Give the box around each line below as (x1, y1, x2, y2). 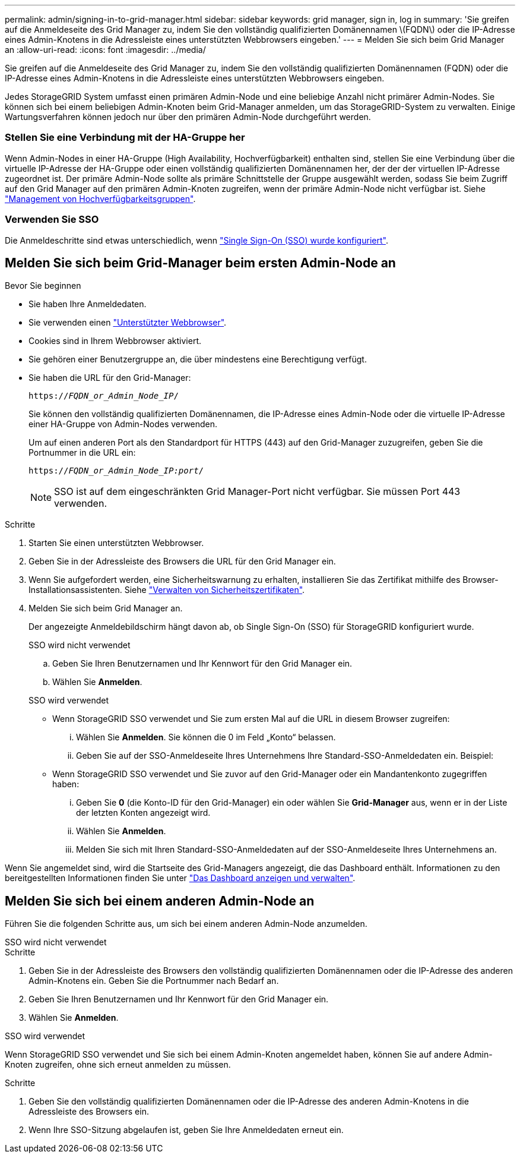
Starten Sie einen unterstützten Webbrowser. (28, 538, 204, 548)
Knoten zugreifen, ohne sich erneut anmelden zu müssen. (5, 1059, 231, 1070)
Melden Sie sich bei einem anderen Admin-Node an (5, 893, 315, 908)
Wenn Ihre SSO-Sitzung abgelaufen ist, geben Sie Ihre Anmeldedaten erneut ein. (28, 1125, 344, 1135)
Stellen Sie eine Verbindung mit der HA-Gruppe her (5, 131, 245, 144)
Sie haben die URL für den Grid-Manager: (28, 373, 191, 383)
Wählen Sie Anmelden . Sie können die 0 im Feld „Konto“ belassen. (76, 732, 336, 743)
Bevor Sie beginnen (5, 280, 81, 291)
